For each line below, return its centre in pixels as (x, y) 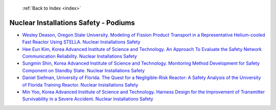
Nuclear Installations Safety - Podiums (72, 23)
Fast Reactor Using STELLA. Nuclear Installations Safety (81, 42)
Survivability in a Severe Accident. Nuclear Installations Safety (88, 99)
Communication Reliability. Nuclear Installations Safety (80, 57)
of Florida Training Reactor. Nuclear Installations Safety (80, 85)
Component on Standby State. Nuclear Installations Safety (84, 70)
